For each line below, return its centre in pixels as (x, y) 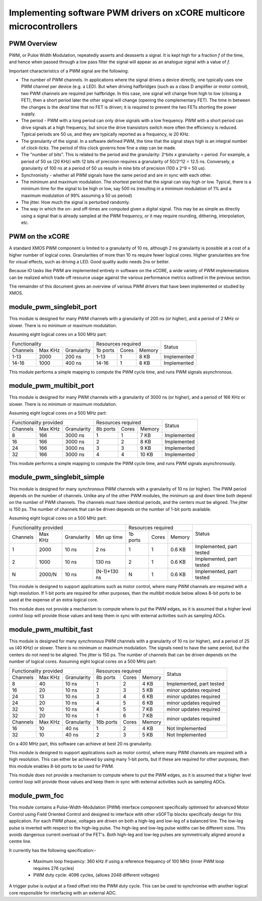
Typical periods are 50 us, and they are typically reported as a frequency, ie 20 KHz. (106, 134)
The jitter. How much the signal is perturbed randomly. (76, 202)
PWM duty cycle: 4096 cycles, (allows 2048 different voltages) (96, 875)
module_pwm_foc (36, 796)
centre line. (20, 841)
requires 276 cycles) (54, 868)
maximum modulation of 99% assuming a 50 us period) (77, 195)
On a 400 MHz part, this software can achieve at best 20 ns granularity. (81, 744)
